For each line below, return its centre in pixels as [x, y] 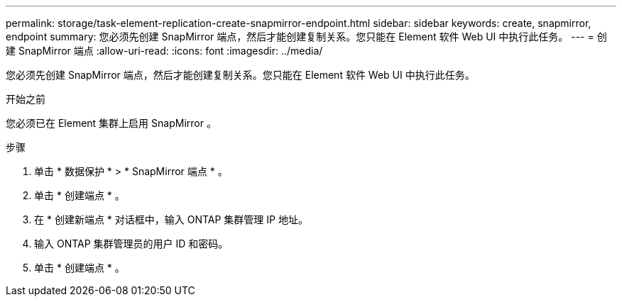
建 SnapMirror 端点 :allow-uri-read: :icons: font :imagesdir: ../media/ [164, 51]
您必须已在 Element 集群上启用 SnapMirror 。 [111, 123]
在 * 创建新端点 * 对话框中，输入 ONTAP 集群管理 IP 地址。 [171, 219]
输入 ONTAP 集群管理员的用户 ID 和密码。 [131, 244]
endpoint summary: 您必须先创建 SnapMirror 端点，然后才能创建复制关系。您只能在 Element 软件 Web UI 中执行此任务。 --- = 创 [306, 37]
